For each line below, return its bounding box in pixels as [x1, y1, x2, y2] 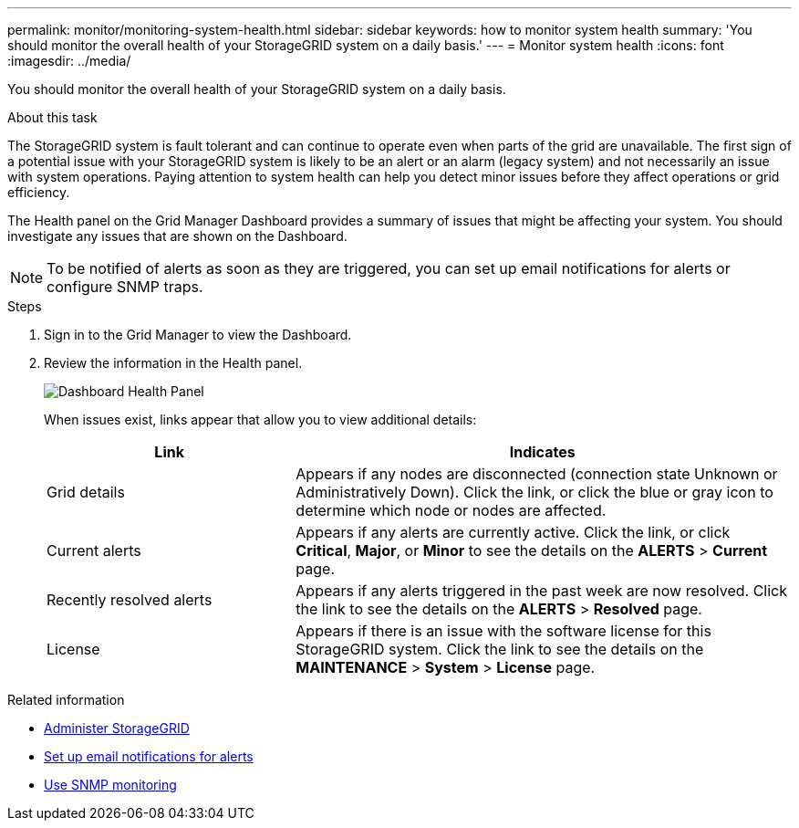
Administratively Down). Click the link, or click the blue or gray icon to [296, 483, 773, 501]
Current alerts [47, 541, 141, 560]
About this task [7, 110, 98, 125]
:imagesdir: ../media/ [7, 53, 131, 68]
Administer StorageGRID [44, 720, 190, 736]
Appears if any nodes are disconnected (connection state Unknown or [296, 465, 778, 483]
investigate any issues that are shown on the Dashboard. [7, 228, 348, 244]
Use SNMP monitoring [44, 777, 177, 792]
